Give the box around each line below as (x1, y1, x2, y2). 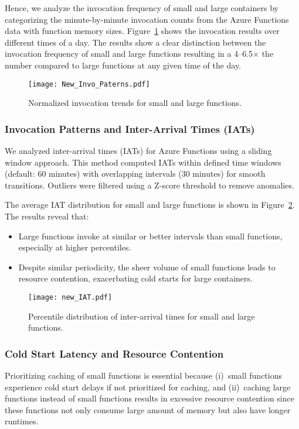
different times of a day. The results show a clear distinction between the (5, 36, 266, 48)
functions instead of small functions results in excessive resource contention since (5, 392, 294, 404)
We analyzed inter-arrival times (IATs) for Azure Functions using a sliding (5, 145, 272, 157)
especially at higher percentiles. (18, 241, 131, 253)
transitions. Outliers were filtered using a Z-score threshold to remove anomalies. (5, 179, 294, 191)
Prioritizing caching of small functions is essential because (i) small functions (5, 369, 283, 382)
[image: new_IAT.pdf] (28, 293, 113, 301)
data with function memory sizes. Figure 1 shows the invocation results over (5, 25, 280, 37)
